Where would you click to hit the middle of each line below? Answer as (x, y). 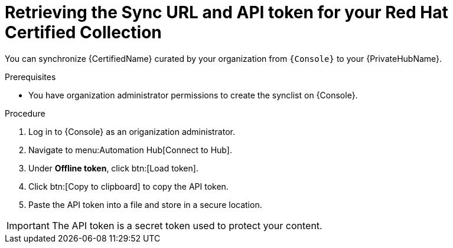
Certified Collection (83, 32)
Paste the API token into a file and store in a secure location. (145, 204)
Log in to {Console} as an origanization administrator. (132, 131)
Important (28, 225)
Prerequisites (30, 77)
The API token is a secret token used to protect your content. (187, 225)
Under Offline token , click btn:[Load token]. (113, 168)
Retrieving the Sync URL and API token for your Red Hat (226, 12)
